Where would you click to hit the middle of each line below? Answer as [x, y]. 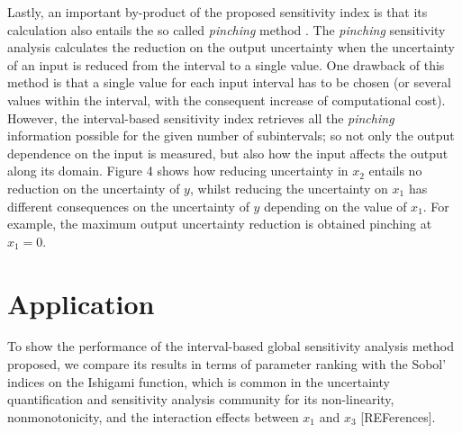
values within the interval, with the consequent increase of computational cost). [226, 99]
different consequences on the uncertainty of [128, 206]
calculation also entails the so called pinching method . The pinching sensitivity [226, 29]
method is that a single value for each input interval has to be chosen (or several [229, 82]
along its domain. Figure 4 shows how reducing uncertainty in [178, 171]
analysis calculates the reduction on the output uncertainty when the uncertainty [231, 47]
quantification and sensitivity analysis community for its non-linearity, [201, 399]
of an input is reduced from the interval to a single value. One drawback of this [226, 64]
